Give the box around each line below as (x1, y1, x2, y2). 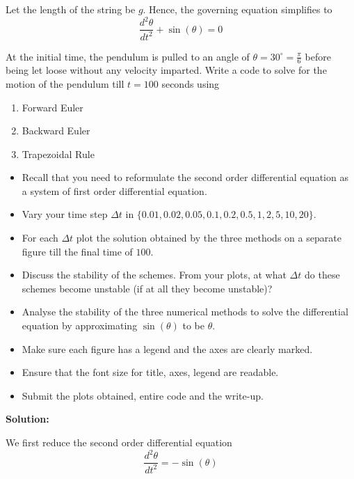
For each (22, 230, 58, 245)
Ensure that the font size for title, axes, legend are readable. (22, 365, 279, 379)
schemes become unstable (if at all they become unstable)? (22, 281, 273, 295)
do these (305, 267, 340, 282)
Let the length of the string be (6, 2, 136, 16)
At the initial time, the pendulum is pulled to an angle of (6, 49, 250, 63)
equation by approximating (22, 318, 138, 333)
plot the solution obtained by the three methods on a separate (76, 230, 341, 245)
